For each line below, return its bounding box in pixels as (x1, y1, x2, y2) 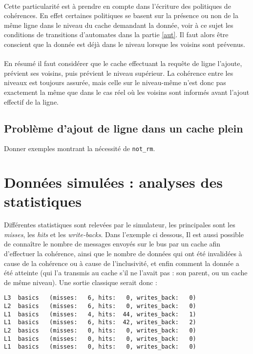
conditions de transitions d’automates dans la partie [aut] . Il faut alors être (4, 29, 229, 40)
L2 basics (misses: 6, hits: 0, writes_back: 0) (4, 303, 196, 310)
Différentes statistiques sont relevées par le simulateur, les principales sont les (4, 220, 235, 230)
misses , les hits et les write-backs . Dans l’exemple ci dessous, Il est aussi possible (4, 229, 244, 239)
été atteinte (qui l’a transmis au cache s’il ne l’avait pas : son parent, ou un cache (4, 267, 248, 278)
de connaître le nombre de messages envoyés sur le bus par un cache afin (4, 239, 221, 249)
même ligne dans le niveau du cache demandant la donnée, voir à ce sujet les (4, 20, 233, 30)
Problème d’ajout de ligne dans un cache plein (4, 120, 243, 135)
